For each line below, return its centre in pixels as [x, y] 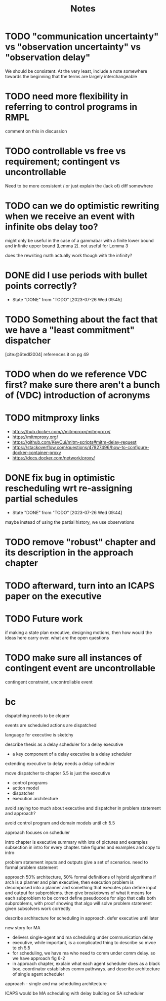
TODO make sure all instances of [74, 658]
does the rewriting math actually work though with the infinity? [69, 255]
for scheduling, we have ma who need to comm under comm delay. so [84, 953]
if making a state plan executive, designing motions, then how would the [79, 633]
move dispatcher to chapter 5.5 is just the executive [58, 773]
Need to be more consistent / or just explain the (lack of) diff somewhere [79, 185]
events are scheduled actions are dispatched [51, 725]
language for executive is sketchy [39, 734]
